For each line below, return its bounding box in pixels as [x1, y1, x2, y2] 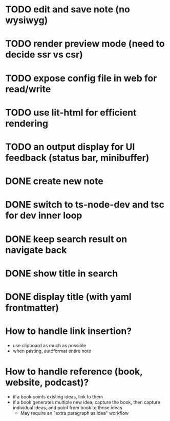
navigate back [5, 244, 67, 256]
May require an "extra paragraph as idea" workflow [20, 410, 129, 416]
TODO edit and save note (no [5, 4, 131, 15]
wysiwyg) [5, 14, 48, 26]
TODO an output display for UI [5, 141, 135, 152]
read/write [5, 83, 51, 95]
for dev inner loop [5, 210, 82, 222]
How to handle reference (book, [5, 366, 143, 377]
